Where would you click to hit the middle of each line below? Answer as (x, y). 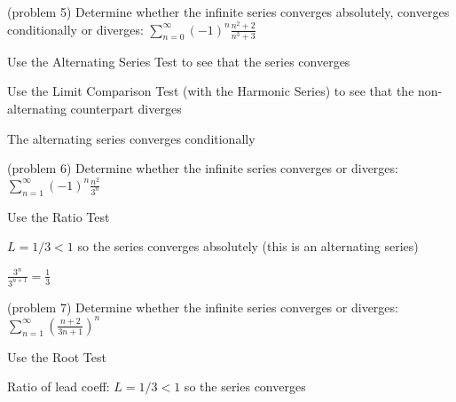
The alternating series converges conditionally (131, 138)
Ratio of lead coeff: (59, 386)
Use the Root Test (57, 356)
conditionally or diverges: (75, 29)
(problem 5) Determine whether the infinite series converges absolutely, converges (228, 12)
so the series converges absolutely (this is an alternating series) (248, 246)
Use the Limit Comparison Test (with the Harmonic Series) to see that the (211, 91)
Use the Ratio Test (59, 216)
